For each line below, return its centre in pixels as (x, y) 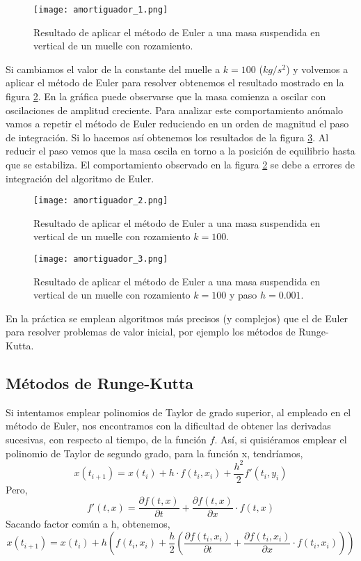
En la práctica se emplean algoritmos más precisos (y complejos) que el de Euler (177, 318)
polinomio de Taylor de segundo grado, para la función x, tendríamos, (154, 453)
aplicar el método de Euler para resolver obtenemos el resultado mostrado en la (175, 82)
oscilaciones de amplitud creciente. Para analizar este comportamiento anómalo (175, 110)
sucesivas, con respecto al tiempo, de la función (106, 440)
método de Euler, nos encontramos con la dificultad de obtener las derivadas (168, 426)
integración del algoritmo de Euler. (80, 178)
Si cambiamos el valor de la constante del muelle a (113, 69)
